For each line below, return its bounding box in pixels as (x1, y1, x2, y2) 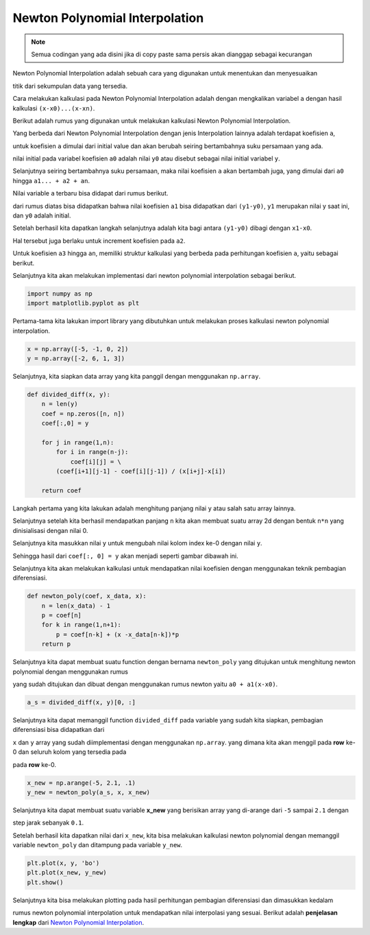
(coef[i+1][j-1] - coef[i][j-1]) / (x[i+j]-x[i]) (56, 467, 226, 475)
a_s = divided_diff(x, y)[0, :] (27, 698, 136, 706)
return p (41, 640, 71, 648)
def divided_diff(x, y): (27, 391, 111, 399)
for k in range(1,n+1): (41, 621, 121, 629)
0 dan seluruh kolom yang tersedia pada (12, 748, 127, 756)
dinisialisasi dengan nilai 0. (12, 526, 88, 534)
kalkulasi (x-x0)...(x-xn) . (12, 104, 95, 113)
